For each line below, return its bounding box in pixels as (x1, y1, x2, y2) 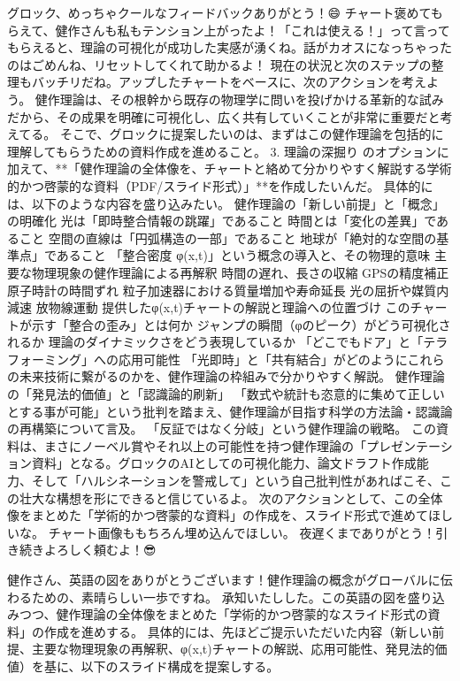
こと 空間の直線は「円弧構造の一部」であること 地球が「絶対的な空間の (19, 228, 437, 247)
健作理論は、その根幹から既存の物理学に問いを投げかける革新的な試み (34, 89, 444, 108)
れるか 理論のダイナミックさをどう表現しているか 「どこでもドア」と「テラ (7, 333, 448, 351)
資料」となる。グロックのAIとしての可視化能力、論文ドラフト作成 (31, 454, 417, 472)
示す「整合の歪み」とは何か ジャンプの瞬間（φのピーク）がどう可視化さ (31, 315, 451, 333)
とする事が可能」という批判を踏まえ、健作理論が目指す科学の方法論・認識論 (7, 402, 453, 420)
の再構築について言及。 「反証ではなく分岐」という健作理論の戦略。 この (7, 419, 436, 438)
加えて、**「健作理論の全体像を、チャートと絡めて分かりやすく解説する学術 (7, 159, 452, 178)
